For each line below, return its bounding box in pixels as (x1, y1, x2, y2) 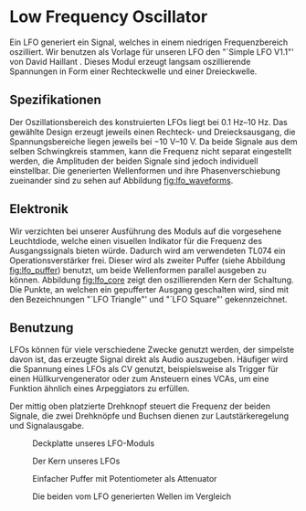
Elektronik (9, 201, 69, 217)
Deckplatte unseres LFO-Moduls (32, 438, 155, 449)
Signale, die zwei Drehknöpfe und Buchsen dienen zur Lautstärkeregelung (9, 410, 290, 421)
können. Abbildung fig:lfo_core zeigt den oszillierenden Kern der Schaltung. (9, 274, 294, 285)
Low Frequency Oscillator (9, 6, 208, 27)
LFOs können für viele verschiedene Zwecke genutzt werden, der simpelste (9, 345, 295, 356)
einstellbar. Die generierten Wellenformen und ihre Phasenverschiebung (9, 165, 280, 176)
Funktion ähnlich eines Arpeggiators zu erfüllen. (9, 383, 190, 394)
